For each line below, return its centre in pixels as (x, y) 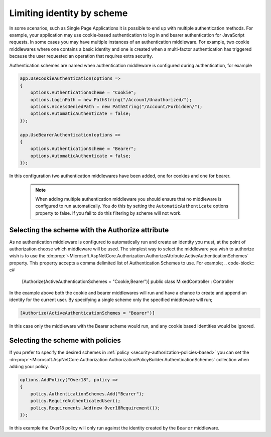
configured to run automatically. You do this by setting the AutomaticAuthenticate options (132, 206)
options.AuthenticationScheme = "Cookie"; (83, 93)
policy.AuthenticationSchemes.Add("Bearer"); (87, 394)
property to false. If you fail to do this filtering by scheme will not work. (108, 213)
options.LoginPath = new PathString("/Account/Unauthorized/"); (111, 100)
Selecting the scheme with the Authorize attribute (89, 230)
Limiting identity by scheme (69, 13)
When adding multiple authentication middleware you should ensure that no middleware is (128, 199)
